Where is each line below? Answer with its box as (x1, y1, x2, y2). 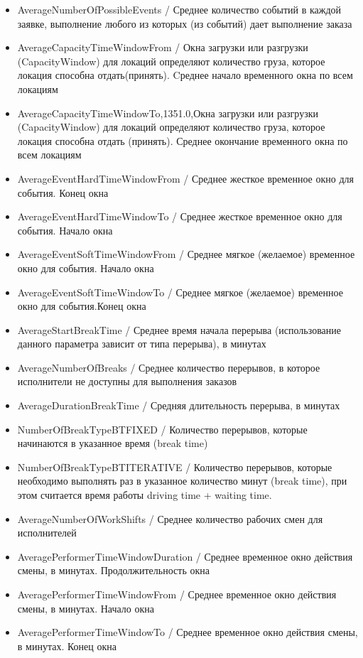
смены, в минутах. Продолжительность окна (17, 563, 210, 578)
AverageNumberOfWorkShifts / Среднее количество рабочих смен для (17, 511, 323, 526)
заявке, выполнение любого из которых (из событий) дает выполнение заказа (17, 16, 352, 31)
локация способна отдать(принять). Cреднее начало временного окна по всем (17, 68, 353, 82)
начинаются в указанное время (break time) (17, 436, 208, 451)
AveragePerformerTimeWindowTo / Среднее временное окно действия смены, (17, 625, 358, 640)
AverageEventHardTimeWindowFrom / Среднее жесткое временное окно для (17, 171, 354, 185)
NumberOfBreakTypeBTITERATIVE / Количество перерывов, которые (17, 459, 332, 474)
